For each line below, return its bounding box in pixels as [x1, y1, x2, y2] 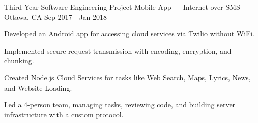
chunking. [4, 55, 34, 66]
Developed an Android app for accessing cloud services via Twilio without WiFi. [4, 28, 254, 39]
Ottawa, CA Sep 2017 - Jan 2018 [4, 11, 107, 22]
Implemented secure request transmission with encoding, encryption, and [4, 45, 232, 56]
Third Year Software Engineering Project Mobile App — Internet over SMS [4, 2, 240, 12]
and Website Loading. [4, 82, 72, 93]
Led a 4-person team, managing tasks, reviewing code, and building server [4, 99, 236, 110]
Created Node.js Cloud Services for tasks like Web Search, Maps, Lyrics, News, [4, 72, 251, 83]
